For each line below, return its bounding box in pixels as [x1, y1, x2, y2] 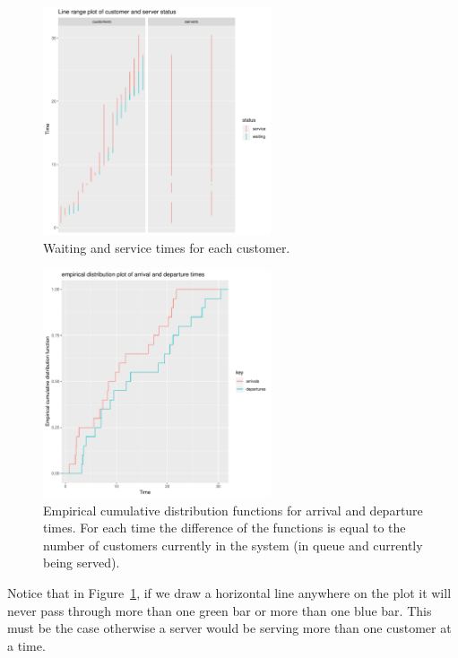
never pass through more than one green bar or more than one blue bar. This [7, 601, 432, 619]
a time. [7, 636, 46, 654]
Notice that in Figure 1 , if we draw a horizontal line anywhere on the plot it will [7, 583, 452, 602]
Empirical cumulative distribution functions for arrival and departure [43, 500, 423, 519]
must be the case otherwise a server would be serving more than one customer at [7, 619, 452, 637]
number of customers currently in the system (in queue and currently [43, 535, 423, 554]
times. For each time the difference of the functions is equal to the [43, 518, 406, 537]
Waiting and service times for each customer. [43, 238, 290, 256]
